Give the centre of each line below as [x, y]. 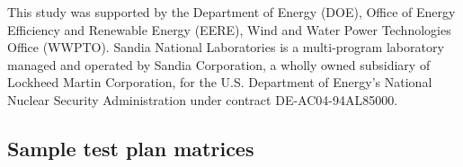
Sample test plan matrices [131, 148]
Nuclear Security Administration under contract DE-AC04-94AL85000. [203, 99]
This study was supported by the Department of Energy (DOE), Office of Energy [231, 12]
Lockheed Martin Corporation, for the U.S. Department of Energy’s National [220, 82]
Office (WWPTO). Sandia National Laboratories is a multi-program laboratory [226, 47]
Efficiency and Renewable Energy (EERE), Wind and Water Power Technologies [229, 29]
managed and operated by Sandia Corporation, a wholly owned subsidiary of [219, 64]
